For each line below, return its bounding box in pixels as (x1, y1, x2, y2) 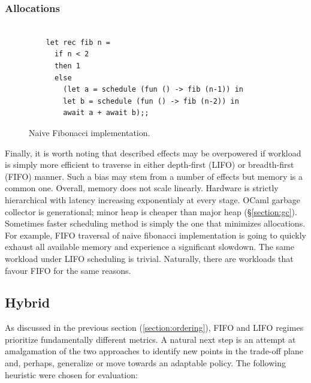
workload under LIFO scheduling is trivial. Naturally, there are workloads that (5, 252, 294, 264)
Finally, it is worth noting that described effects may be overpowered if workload (5, 146, 301, 159)
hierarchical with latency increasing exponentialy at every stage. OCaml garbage (5, 193, 301, 206)
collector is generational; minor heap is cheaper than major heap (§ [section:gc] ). (5, 205, 297, 218)
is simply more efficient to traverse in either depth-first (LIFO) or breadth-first (5, 158, 294, 171)
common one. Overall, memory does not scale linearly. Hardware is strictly (5, 182, 279, 194)
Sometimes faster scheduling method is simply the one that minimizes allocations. (5, 217, 306, 230)
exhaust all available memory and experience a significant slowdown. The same (5, 240, 294, 253)
